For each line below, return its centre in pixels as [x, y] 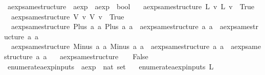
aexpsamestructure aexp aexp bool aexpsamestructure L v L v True [131, 6]
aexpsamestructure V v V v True [68, 16]
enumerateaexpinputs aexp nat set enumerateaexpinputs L [111, 66]
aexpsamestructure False [104, 56]
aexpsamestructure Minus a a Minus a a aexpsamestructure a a [117, 46]
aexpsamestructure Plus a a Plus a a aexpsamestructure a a [112, 26]
